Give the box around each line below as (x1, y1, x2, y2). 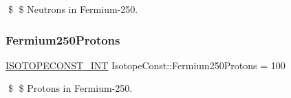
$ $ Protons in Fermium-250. (8, 81, 133, 95)
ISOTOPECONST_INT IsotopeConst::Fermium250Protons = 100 (6, 58, 285, 72)
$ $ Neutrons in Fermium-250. (8, 2, 138, 16)
